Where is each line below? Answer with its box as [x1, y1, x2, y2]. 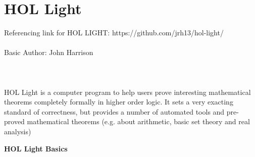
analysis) [4, 126, 31, 137]
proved [4, 116, 25, 127]
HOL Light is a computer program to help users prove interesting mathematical [4, 86, 251, 97]
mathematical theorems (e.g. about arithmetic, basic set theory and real [27, 116, 250, 127]
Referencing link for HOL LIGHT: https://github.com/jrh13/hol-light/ [4, 27, 224, 38]
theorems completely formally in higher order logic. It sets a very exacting [4, 96, 233, 107]
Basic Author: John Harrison [4, 47, 93, 58]
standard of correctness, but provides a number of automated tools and [4, 106, 225, 117]
